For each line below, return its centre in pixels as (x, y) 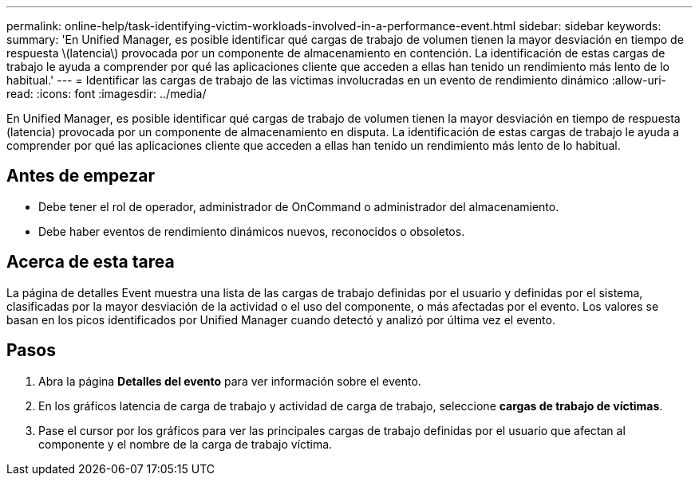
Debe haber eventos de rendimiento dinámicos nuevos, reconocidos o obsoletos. (252, 231)
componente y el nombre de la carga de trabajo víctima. (186, 444)
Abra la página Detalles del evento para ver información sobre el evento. (230, 381)
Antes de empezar (81, 176)
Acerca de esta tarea (91, 262)
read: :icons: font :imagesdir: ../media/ (107, 94)
